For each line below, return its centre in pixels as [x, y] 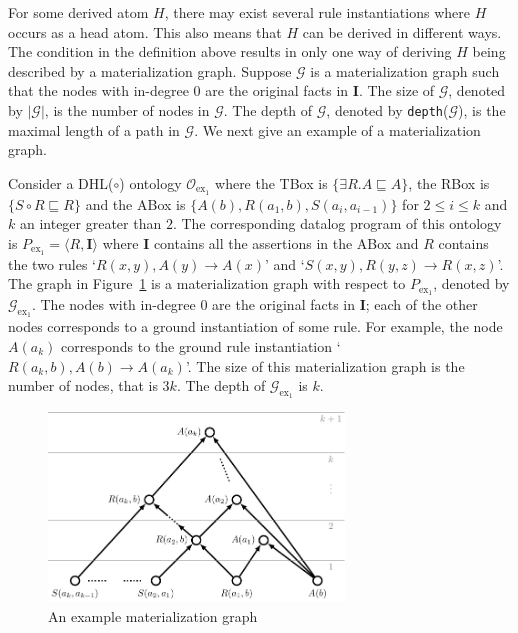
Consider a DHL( [61, 182]
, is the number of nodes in [127, 109]
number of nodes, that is [83, 385]
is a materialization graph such [405, 70]
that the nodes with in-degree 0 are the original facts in [178, 90]
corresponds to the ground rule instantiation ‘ [200, 345]
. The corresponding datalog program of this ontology [337, 223]
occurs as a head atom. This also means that [145, 31]
